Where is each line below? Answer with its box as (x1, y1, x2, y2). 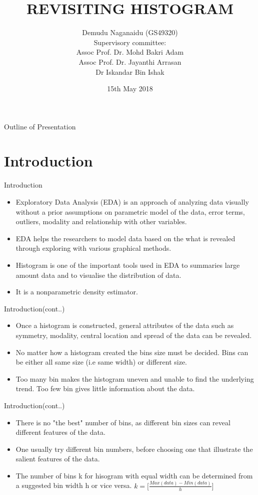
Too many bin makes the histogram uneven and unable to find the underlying (15, 373, 254, 384)
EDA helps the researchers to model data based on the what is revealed (15, 233, 235, 243)
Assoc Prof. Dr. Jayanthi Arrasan (78, 56, 181, 67)
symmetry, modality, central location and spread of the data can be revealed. (15, 329, 252, 340)
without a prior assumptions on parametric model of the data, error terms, (15, 206, 245, 217)
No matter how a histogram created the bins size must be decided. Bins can (15, 347, 248, 357)
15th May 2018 (107, 83, 153, 94)
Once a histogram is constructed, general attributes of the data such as (15, 320, 234, 331)
